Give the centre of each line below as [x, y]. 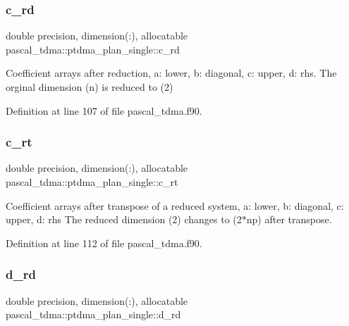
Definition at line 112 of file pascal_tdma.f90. [104, 243]
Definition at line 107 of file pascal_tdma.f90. [104, 110]
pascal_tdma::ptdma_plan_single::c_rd [93, 49]
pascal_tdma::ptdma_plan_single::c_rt [92, 182]
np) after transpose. [289, 219]
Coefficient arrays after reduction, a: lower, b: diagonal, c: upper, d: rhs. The [171, 73]
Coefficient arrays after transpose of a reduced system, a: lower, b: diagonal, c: [175, 205]
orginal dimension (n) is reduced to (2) [90, 87]
